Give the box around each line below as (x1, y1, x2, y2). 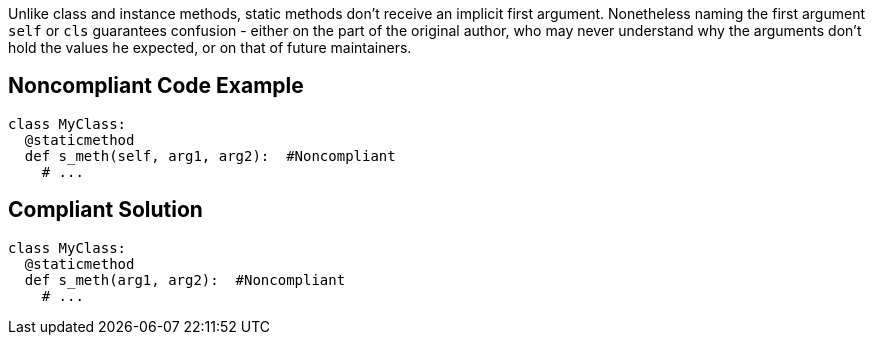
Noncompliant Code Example (8, 73, 304, 99)
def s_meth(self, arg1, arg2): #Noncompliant (24, 147, 396, 164)
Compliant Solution (8, 197, 203, 223)
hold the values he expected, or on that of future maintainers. (8, 39, 412, 56)
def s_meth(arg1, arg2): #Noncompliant (24, 271, 346, 288)
